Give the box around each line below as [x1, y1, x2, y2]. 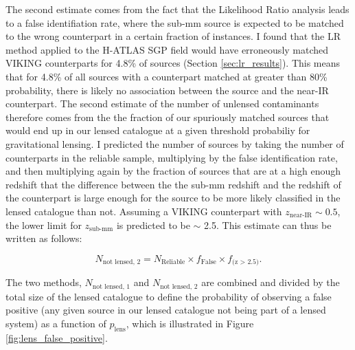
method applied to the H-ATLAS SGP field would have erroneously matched [5, 42, 329, 56]
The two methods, [5, 275, 82, 289]
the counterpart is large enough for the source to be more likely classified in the [5, 190, 341, 205]
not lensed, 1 [92, 283, 130, 290]
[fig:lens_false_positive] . [5, 330, 108, 344]
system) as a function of [5, 316, 106, 330]
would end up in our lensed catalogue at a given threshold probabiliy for [5, 123, 310, 138]
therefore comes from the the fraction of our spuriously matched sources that [5, 109, 330, 124]
